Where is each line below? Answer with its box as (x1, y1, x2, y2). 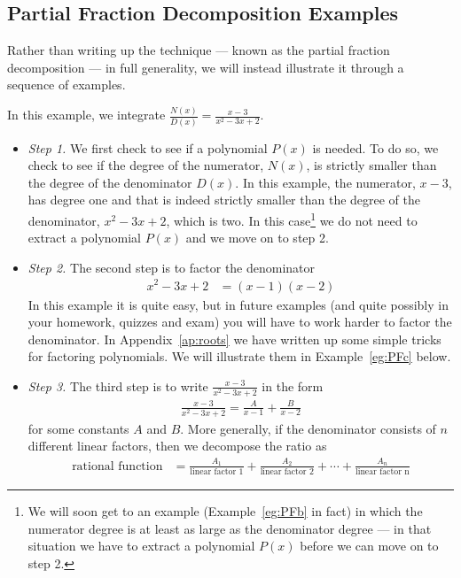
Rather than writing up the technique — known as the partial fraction (7, 41, 390, 59)
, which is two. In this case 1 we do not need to (166, 208, 418, 229)
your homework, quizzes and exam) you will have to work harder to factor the (27, 312, 452, 331)
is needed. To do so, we (312, 138, 439, 157)
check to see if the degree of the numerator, (27, 156, 264, 174)
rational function (72, 459, 163, 473)
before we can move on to (300, 536, 439, 555)
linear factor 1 (190, 466, 244, 476)
